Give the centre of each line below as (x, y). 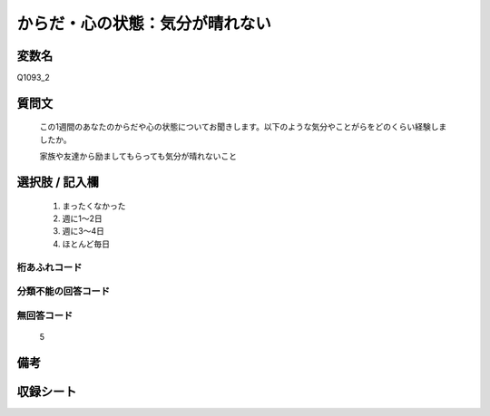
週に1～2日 (83, 218)
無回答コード (45, 315)
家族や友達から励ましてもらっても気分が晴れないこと (138, 156)
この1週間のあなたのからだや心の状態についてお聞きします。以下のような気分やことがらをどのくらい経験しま (243, 127)
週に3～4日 (83, 231)
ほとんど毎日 (86, 244)
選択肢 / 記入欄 (58, 183)
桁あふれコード (49, 267)
